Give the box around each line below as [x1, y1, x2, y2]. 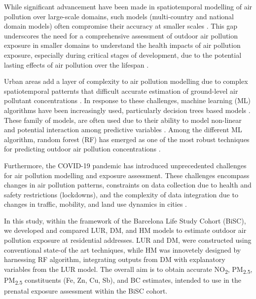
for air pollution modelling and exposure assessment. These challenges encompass [4, 170, 250, 180]
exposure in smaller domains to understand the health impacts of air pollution [4, 40, 241, 50]
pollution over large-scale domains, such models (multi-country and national [4, 11, 234, 21]
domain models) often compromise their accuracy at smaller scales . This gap [4, 21, 238, 31]
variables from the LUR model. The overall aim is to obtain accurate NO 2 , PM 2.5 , [4, 263, 253, 275]
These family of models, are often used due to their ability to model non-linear [4, 114, 242, 125]
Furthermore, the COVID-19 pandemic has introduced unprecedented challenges [4, 160, 247, 170]
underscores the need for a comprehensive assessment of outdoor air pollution [4, 30, 238, 40]
